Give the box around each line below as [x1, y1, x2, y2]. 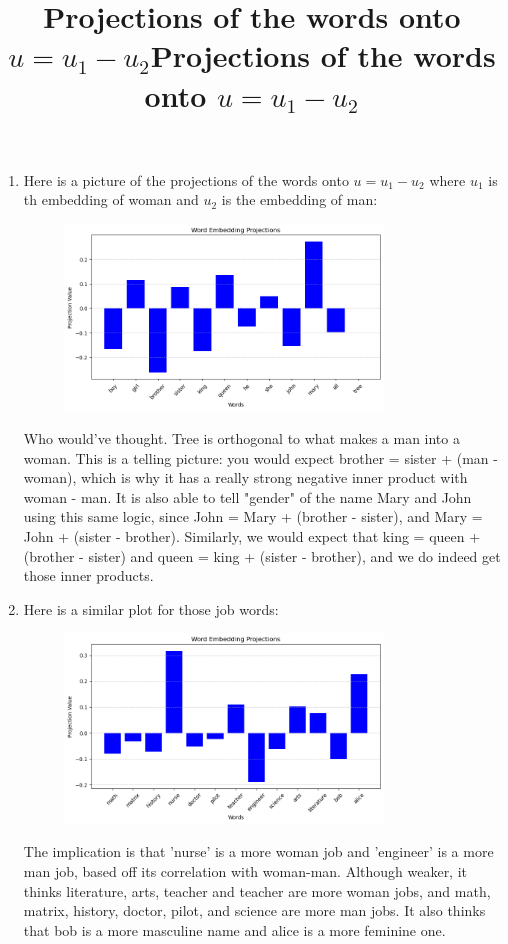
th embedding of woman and [23, 189, 199, 210]
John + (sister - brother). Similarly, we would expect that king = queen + [23, 526, 481, 547]
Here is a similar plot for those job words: [23, 598, 279, 619]
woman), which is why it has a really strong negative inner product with [23, 467, 468, 488]
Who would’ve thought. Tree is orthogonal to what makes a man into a [23, 428, 460, 449]
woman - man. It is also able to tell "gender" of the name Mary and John [23, 486, 472, 507]
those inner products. [23, 565, 154, 586]
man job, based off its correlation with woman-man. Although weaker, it [23, 860, 468, 881]
